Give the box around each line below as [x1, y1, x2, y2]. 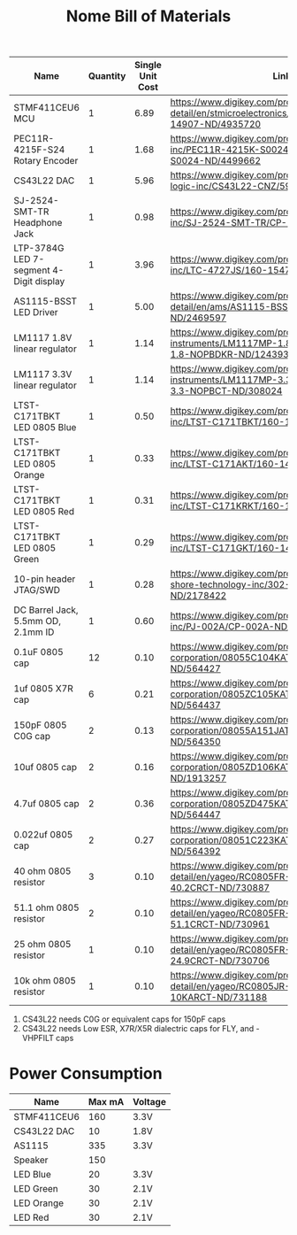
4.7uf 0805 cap [13, 798, 80, 810]
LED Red [13, 1211, 49, 1223]
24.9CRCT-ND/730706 [170, 954, 270, 967]
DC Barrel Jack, [13, 604, 79, 616]
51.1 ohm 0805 [13, 901, 80, 914]
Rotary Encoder [13, 155, 79, 167]
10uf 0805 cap [13, 761, 78, 774]
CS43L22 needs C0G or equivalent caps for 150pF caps [21, 1014, 226, 1024]
